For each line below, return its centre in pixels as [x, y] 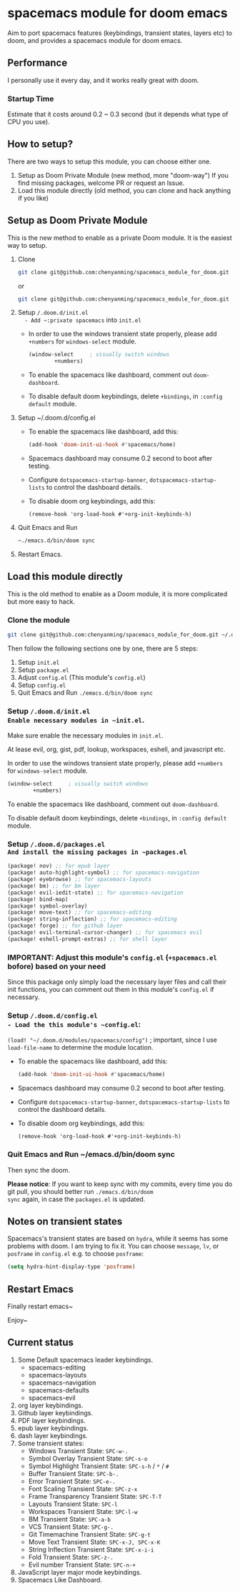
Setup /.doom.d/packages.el [56, 844]
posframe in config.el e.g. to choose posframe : [76, 1254]
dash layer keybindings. [52, 1435]
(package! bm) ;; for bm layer [54, 886]
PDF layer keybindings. [51, 1420]
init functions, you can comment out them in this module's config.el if [111, 990]
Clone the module [39, 620]
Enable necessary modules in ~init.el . [76, 720]
